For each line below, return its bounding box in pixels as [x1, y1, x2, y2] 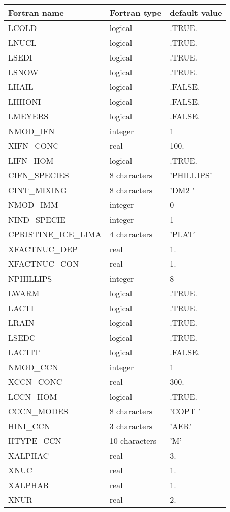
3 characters [109, 420, 152, 432]
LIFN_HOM [8, 155, 54, 166]
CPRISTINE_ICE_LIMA [8, 228, 102, 240]
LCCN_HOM [8, 390, 57, 402]
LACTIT [8, 346, 40, 358]
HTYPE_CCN [8, 435, 61, 446]
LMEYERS [8, 110, 49, 122]
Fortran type [109, 7, 162, 18]
